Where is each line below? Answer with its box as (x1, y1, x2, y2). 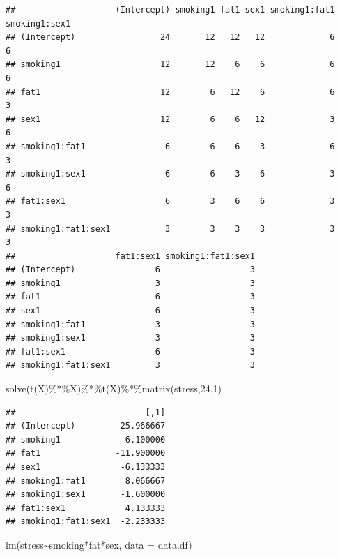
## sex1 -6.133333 (6, 462, 166, 472)
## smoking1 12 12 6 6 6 (6, 59, 335, 70)
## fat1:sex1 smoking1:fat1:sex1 (6, 251, 255, 261)
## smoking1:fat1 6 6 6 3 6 (6, 141, 335, 151)
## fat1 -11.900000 (6, 448, 166, 459)
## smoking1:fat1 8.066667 (6, 475, 166, 486)
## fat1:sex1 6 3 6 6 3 (6, 196, 335, 207)
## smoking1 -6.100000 (6, 434, 166, 445)
